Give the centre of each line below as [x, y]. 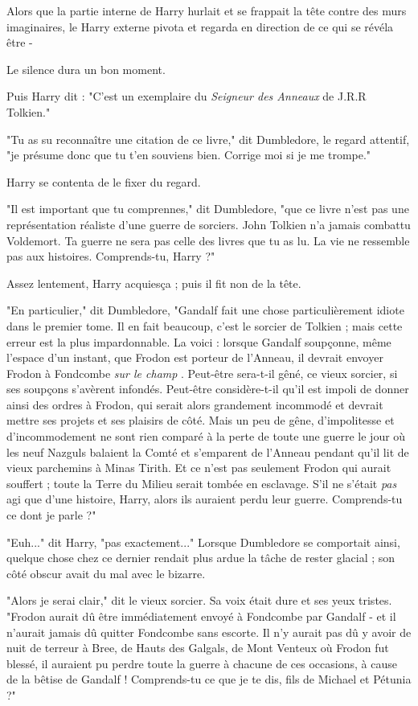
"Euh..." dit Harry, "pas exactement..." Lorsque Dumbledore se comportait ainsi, [203, 542]
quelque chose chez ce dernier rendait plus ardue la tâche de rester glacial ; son [201, 558]
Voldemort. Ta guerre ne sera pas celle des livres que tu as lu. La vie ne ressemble [208, 240]
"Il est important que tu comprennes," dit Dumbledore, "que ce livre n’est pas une [208, 209]
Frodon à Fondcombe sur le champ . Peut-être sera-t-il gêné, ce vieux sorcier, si [202, 373]
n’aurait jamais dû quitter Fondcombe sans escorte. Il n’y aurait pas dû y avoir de [209, 632]
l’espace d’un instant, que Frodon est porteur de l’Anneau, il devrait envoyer [195, 357]
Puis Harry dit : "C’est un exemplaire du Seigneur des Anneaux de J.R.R [186, 96]
